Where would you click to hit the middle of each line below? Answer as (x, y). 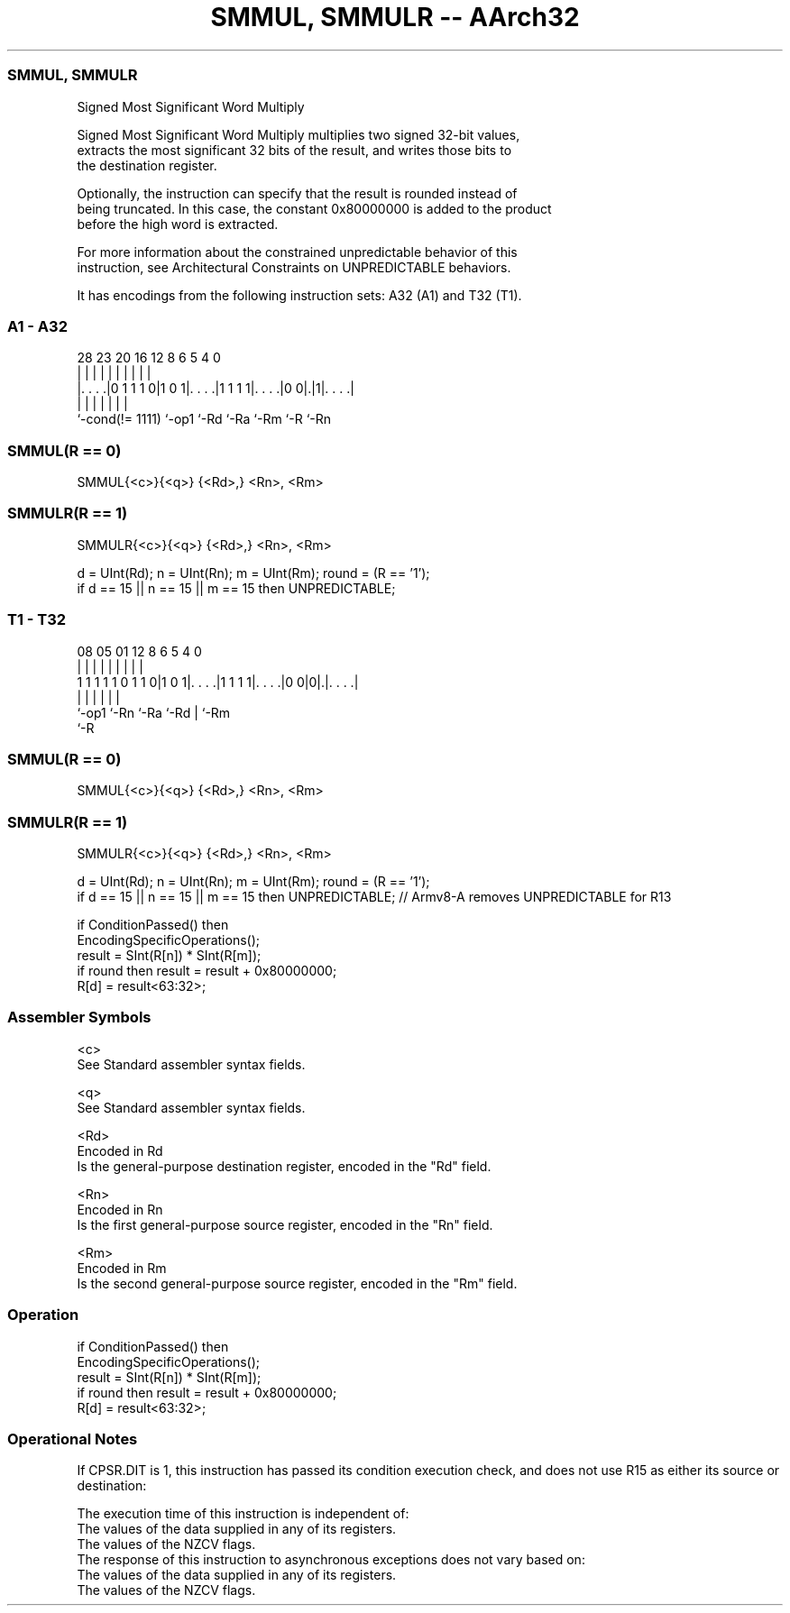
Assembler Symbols (79, 1017)
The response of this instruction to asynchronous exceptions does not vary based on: (331, 1560)
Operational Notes (73, 1439)
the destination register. (147, 165)
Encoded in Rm (122, 1268)
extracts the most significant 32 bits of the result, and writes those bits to (294, 150)
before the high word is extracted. (178, 224)
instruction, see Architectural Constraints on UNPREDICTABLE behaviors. (294, 267)
